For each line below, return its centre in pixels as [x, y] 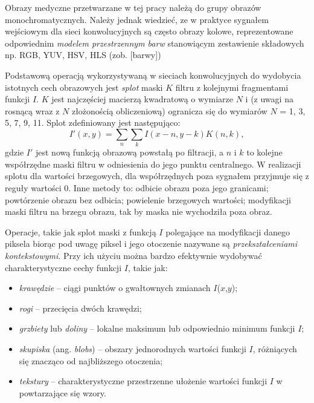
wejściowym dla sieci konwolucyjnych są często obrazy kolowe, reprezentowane [149, 31]
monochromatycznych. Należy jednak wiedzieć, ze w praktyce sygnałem [137, 19]
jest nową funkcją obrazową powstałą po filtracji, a [129, 152]
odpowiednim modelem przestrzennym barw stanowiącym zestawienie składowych [155, 43]
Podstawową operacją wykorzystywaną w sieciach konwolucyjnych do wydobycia [153, 75]
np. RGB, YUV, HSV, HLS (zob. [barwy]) [83, 55]
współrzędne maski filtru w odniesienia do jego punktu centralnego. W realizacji [153, 164]
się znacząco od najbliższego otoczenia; [91, 360]
